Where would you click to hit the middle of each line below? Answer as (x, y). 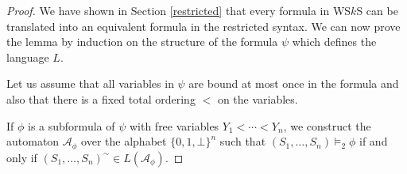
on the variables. (258, 98)
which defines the (334, 42)
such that (243, 141)
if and (374, 141)
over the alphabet (124, 141)
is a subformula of (72, 125)
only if (22, 157)
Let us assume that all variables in (90, 83)
